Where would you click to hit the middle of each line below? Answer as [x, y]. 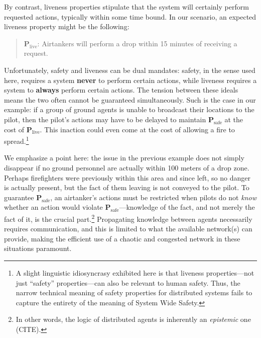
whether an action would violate [53, 207]
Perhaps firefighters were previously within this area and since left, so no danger [127, 177]
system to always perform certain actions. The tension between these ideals [121, 90]
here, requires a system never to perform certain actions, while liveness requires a [130, 80]
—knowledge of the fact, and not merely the [187, 207]
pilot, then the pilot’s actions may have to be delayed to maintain [105, 119]
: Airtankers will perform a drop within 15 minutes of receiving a [137, 43]
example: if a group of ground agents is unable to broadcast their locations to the [129, 109]
